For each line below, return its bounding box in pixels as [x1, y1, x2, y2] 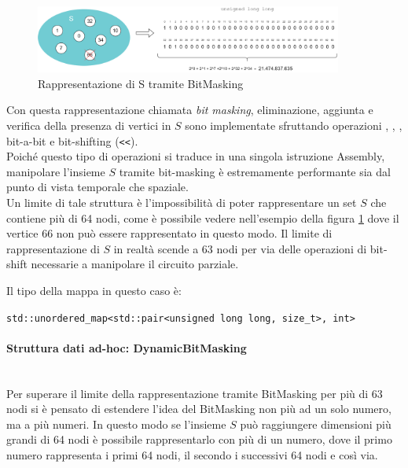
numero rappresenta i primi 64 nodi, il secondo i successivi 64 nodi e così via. [6, 447, 378, 463]
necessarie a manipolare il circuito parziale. [31, 256, 239, 272]
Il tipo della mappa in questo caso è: [6, 282, 182, 298]
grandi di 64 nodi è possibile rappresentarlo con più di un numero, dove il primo [6, 431, 392, 448]
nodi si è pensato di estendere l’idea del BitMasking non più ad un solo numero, [6, 400, 391, 417]
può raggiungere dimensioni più [240, 415, 391, 432]
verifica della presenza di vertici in [6, 117, 171, 133]
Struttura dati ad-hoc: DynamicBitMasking [6, 339, 247, 356]
